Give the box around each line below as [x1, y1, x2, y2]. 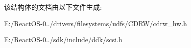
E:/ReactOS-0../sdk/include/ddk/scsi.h [4, 34, 122, 45]
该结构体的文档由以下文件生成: [4, 2, 102, 12]
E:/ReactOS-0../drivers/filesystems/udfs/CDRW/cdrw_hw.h [4, 18, 187, 28]
